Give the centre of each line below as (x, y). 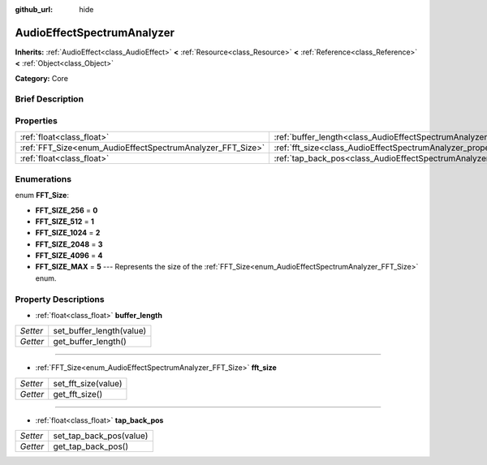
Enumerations (43, 179)
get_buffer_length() (90, 342)
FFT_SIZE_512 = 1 (65, 221)
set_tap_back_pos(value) (101, 436)
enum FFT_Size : (42, 196)
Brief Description (50, 99)
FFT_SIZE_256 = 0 (67, 210)
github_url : (34, 9)
